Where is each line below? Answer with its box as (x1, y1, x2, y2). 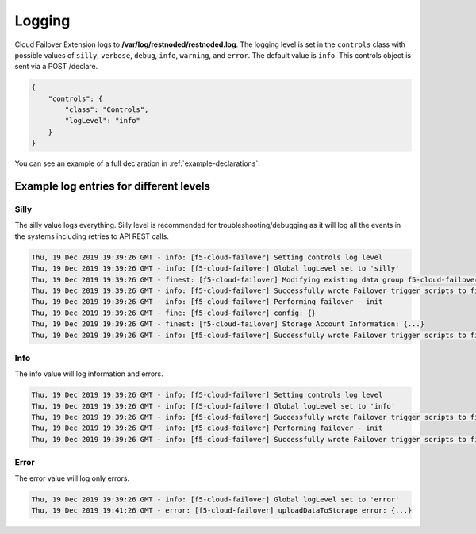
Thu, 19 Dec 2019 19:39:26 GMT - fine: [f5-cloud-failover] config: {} (31, 308, 317, 317)
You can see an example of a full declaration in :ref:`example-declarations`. (14, 159, 261, 168)
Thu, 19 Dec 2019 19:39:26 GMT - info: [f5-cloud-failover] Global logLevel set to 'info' (31, 401, 396, 410)
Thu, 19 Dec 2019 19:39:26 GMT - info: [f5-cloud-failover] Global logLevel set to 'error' (31, 494, 400, 504)
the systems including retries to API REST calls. (14, 231, 170, 241)
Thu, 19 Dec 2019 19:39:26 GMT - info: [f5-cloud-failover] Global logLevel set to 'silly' (31, 264, 400, 273)
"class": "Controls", (64, 106, 149, 114)
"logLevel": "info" (64, 116, 140, 125)
